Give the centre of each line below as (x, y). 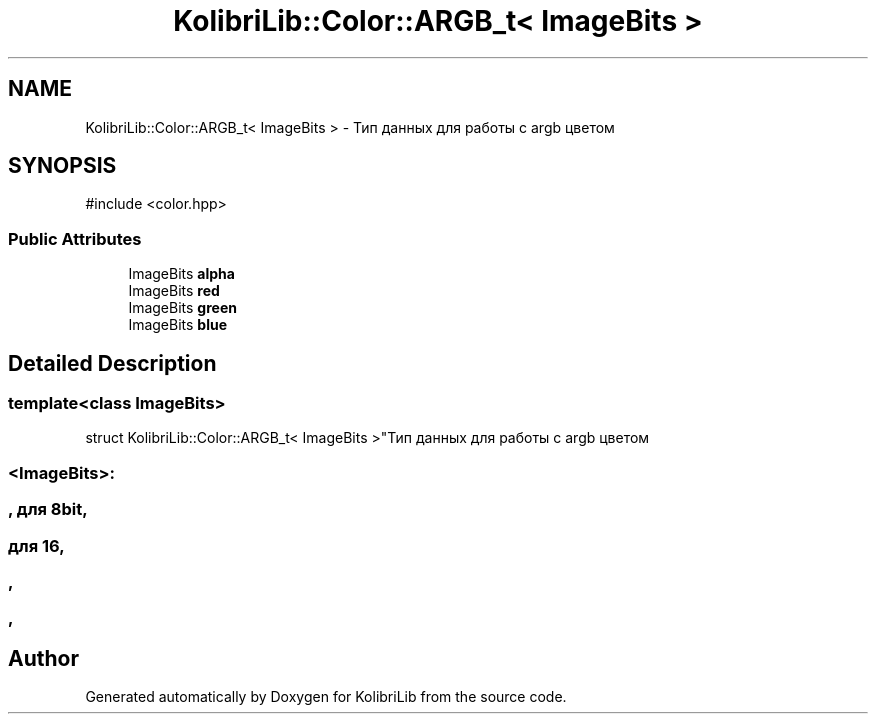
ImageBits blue (178, 325)
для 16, (36, 545)
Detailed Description (112, 363)
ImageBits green (182, 308)
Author (43, 658)
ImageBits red (174, 291)
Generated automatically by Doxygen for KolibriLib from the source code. (326, 697)
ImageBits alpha (181, 274)
